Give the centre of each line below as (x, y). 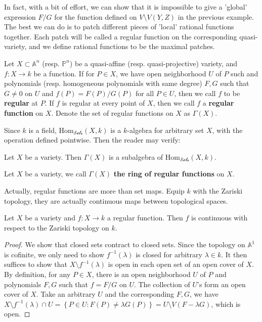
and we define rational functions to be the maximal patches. (122, 46)
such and (245, 73)
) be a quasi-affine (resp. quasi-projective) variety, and (154, 63)
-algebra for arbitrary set (166, 130)
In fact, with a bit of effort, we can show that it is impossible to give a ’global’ (126, 7)
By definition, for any (37, 274)
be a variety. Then (53, 156)
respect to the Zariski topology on (57, 227)
